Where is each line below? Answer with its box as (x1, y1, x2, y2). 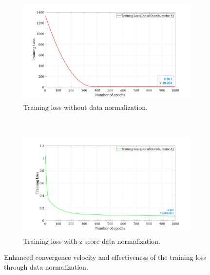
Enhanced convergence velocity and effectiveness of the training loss (4, 252, 207, 262)
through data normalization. (4, 261, 88, 272)
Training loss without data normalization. (23, 102, 148, 112)
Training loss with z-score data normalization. (23, 235, 160, 246)
